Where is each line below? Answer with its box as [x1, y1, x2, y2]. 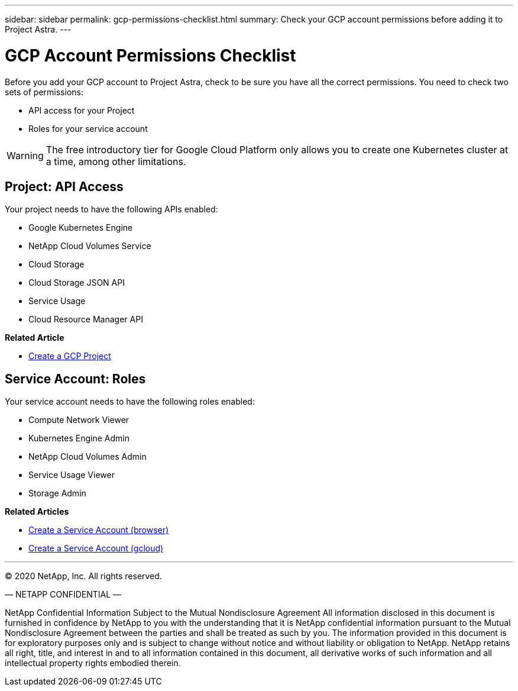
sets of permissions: [5, 86, 83, 97]
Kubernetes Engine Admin [28, 433, 129, 444]
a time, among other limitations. [46, 155, 186, 167]
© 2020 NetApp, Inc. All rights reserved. [5, 571, 162, 582]
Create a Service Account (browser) [28, 525, 169, 535]
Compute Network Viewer [28, 415, 129, 425]
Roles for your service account [28, 123, 148, 134]
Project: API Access [5, 179, 124, 194]
